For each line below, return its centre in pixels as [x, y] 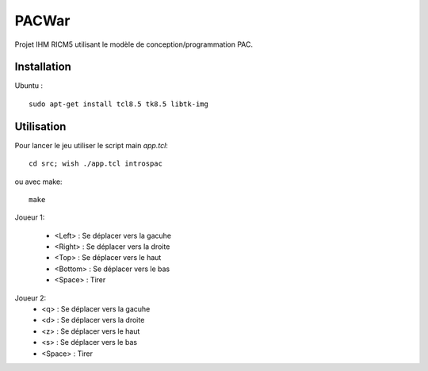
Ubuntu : [29, 86]
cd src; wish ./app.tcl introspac [96, 164]
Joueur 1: [30, 217]
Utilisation [40, 126]
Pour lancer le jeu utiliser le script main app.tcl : [91, 145]
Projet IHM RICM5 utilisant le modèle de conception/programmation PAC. [134, 44]
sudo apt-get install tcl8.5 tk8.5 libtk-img [119, 104]
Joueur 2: [31, 298]
